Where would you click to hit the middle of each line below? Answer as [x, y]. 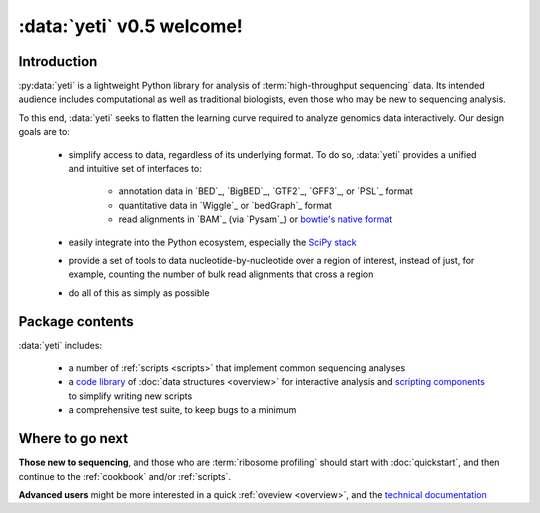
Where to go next [73, 438]
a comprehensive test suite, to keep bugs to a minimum [182, 410]
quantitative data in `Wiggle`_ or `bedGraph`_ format [225, 205]
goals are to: [44, 132]
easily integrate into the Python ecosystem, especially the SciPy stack [212, 242]
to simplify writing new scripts [130, 396]
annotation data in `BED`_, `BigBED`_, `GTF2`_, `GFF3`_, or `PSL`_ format [266, 191]
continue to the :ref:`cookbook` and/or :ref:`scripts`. [125, 476]
